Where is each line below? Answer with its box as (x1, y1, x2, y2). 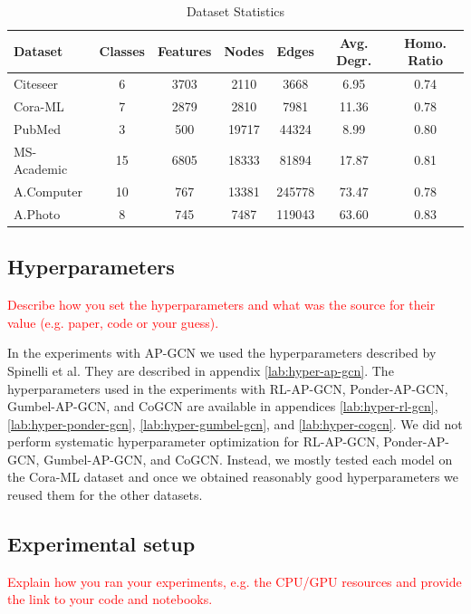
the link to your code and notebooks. (7, 590, 213, 609)
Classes (99, 42, 145, 61)
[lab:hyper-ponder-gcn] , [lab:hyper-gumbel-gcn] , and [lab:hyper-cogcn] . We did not (7, 414, 463, 433)
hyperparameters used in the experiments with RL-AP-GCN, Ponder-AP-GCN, (7, 379, 448, 398)
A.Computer (14, 182, 82, 200)
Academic (14, 159, 68, 178)
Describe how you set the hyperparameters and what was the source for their (7, 295, 436, 314)
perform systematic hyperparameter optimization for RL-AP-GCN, (7, 432, 380, 451)
